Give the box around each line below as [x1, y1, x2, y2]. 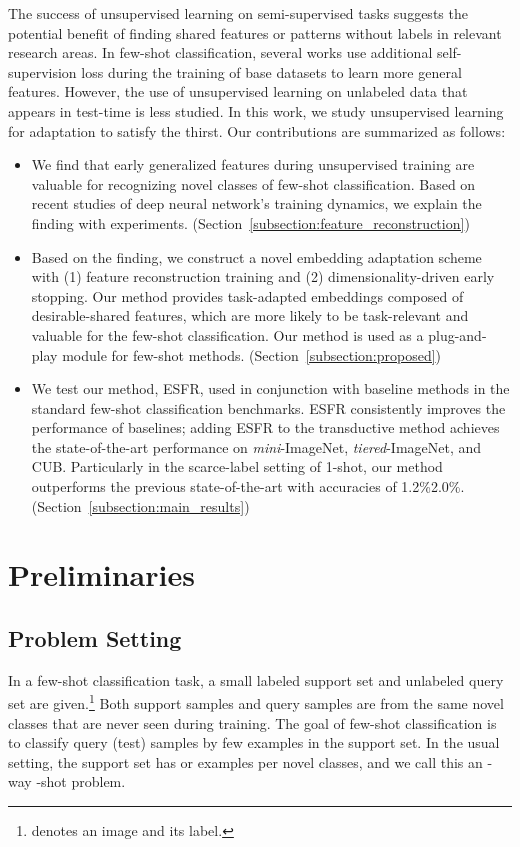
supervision [8, 61, 77, 82]
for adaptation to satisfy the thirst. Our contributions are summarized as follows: [8, 120, 506, 141]
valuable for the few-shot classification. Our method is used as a [31, 324, 424, 345]
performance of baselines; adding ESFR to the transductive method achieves [31, 417, 500, 438]
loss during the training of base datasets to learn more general [81, 61, 462, 82]
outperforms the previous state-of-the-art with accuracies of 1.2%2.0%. [31, 476, 465, 497]
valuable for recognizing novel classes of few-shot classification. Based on [31, 173, 476, 194]
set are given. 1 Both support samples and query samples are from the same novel [8, 690, 504, 714]
